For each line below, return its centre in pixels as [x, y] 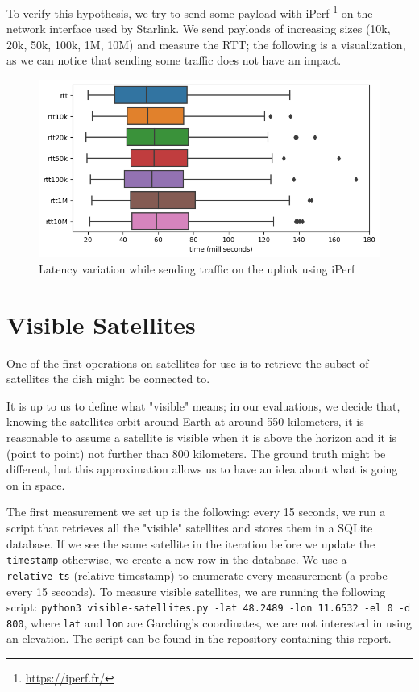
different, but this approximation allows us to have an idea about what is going [202, 469]
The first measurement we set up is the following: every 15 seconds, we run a [196, 512]
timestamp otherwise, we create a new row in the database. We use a [177, 559]
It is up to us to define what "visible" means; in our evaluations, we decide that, [203, 405]
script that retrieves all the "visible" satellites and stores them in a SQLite [190, 527]
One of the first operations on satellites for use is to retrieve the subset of [188, 363]
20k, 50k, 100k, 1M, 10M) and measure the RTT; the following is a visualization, [206, 44]
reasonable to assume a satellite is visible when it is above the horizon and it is [202, 438]
